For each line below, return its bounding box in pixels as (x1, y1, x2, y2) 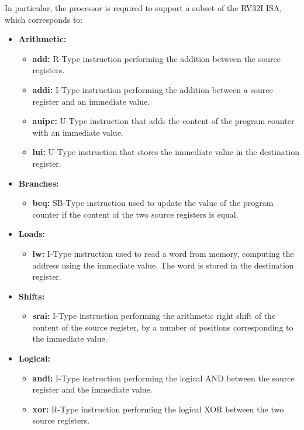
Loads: (18, 228, 46, 240)
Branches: (18, 177, 59, 189)
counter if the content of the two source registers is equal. (32, 208, 239, 220)
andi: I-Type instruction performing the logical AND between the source (32, 371, 295, 384)
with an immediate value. (32, 126, 123, 138)
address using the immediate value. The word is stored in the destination (32, 259, 294, 271)
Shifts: (18, 290, 45, 302)
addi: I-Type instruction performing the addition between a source (32, 83, 273, 95)
